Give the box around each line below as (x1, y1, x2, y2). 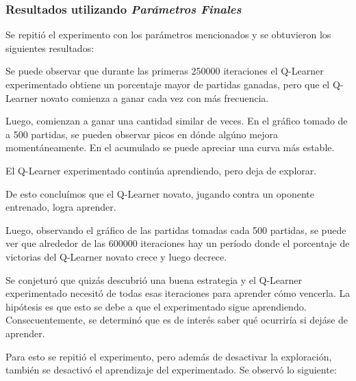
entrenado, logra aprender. (5, 200, 116, 214)
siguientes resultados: (5, 40, 94, 55)
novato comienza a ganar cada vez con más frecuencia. (40, 90, 269, 105)
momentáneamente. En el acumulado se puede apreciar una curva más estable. (5, 140, 335, 155)
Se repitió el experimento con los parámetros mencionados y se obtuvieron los (5, 27, 331, 42)
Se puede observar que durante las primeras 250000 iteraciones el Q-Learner (5, 64, 324, 78)
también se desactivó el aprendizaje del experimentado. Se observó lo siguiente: (5, 363, 337, 377)
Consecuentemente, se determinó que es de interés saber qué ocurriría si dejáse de (5, 313, 348, 327)
